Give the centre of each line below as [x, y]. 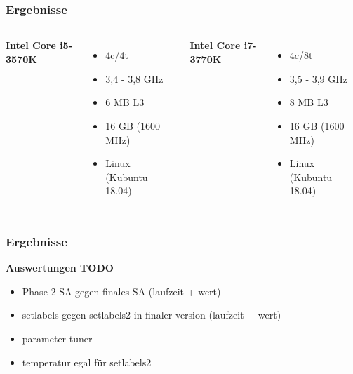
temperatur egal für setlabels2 [87, 362]
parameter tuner [57, 338]
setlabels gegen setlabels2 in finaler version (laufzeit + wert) [152, 315]
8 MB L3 [309, 102]
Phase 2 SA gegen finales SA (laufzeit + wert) [121, 291]
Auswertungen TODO [60, 268]
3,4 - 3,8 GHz [134, 78]
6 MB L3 [125, 102]
